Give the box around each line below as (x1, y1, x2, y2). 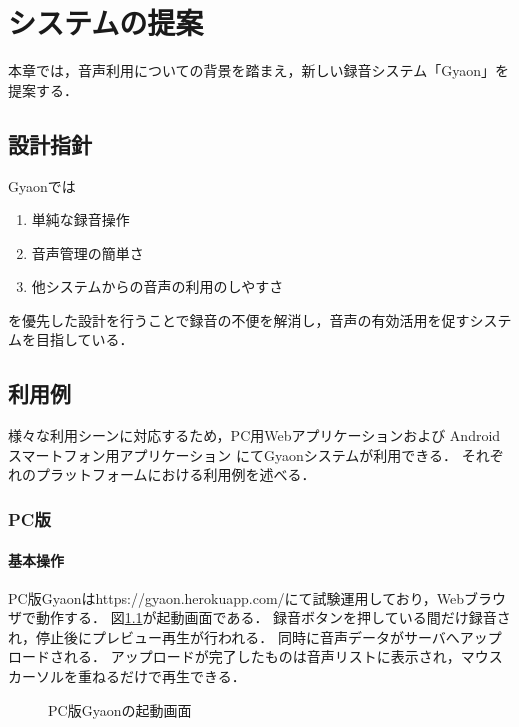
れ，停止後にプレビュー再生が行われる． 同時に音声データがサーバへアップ (8, 626, 502, 647)
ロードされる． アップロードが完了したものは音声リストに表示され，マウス (8, 646, 503, 667)
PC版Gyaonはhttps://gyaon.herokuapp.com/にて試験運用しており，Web (8, 587, 464, 608)
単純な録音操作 (31, 209, 130, 230)
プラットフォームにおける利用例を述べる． (35, 464, 316, 485)
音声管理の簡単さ (31, 242, 144, 263)
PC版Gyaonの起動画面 (48, 699, 192, 720)
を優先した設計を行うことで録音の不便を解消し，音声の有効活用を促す (8, 309, 470, 330)
